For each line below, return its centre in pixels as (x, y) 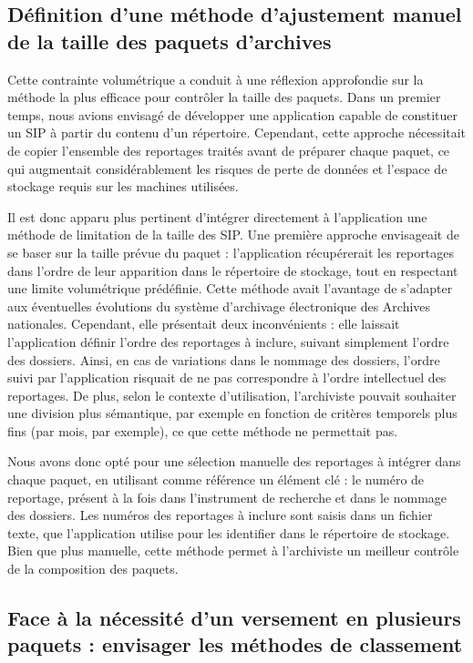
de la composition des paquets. (93, 569)
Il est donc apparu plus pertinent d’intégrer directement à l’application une (217, 216)
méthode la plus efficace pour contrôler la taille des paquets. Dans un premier (224, 97)
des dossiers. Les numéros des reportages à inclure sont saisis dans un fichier (220, 515)
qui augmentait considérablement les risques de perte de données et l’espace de (227, 168)
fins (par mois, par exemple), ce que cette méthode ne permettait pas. (203, 430)
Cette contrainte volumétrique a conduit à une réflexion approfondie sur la (216, 79)
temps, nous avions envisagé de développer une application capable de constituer (232, 114)
